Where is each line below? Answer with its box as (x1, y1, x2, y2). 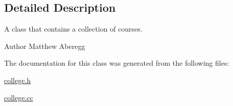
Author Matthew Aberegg (4, 40, 85, 51)
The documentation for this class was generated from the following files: (4, 58, 229, 68)
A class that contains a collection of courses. (4, 23, 143, 34)
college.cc (4, 92, 33, 102)
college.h (4, 74, 31, 85)
